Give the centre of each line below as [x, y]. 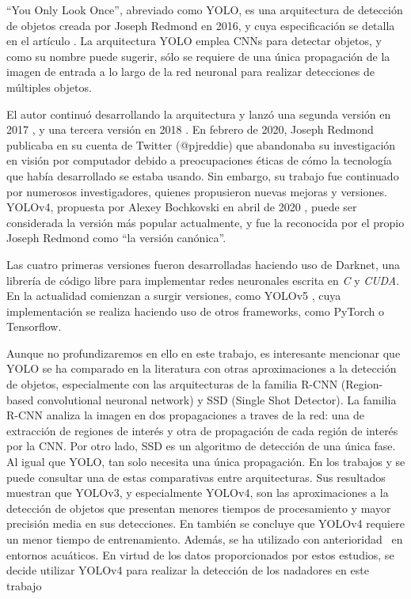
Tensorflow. [34, 326]
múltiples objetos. [49, 87]
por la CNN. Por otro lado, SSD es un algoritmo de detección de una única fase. [201, 446]
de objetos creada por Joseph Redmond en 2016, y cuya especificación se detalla [201, 25]
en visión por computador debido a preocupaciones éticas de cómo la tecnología [199, 160]
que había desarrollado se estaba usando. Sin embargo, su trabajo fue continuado [203, 175]
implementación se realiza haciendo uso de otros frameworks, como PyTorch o [196, 311]
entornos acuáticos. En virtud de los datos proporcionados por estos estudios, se [200, 554]
